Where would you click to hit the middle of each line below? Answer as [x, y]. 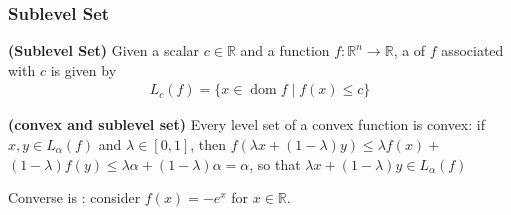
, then [208, 144]
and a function [285, 50]
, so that [275, 163]
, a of [409, 50]
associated [472, 50]
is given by [83, 69]
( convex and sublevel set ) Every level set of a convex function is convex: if [246, 124]
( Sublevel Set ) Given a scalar [104, 50]
